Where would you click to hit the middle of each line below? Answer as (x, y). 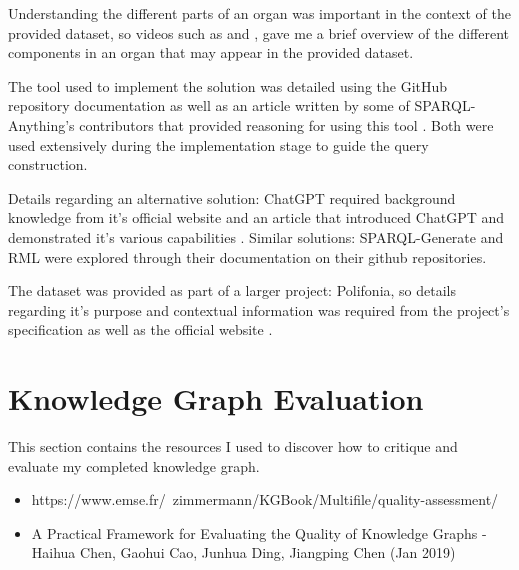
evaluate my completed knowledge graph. (134, 465)
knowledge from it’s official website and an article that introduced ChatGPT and (256, 217)
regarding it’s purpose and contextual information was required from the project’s (259, 309)
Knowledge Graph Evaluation (216, 398)
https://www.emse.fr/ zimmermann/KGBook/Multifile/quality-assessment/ (265, 499)
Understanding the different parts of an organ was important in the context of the (259, 13)
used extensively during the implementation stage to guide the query (218, 144)
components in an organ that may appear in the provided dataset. (211, 52)
